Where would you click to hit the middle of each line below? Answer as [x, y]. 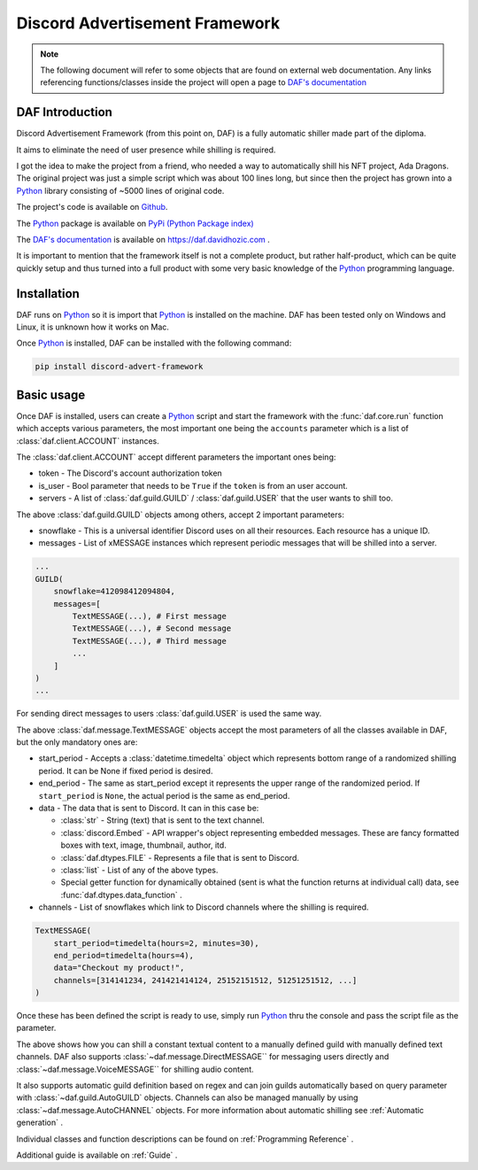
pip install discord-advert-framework [119, 367]
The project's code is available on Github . [92, 207]
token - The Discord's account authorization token [131, 473]
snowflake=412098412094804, [115, 592]
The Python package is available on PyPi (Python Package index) [135, 223]
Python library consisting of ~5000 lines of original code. [120, 190]
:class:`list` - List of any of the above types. [139, 870]
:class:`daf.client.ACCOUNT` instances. [88, 441]
